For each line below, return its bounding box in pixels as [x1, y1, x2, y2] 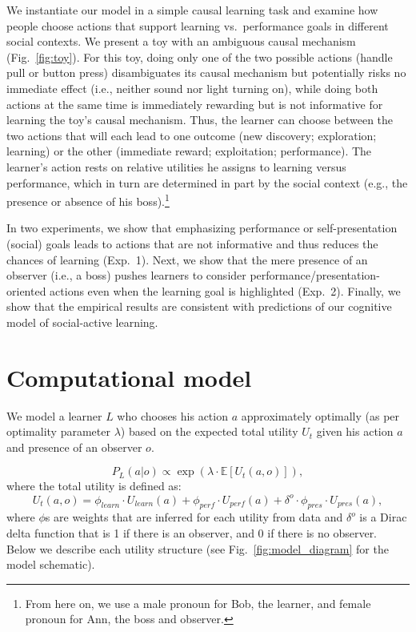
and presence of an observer [6, 438, 142, 455]
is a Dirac [359, 509, 407, 525]
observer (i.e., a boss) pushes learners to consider [6, 267, 246, 284]
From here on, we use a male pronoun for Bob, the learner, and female [25, 594, 371, 611]
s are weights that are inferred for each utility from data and [45, 509, 343, 525]
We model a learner [6, 407, 102, 424]
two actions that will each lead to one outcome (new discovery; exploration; [6, 127, 377, 143]
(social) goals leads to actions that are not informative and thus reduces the [6, 235, 378, 252]
